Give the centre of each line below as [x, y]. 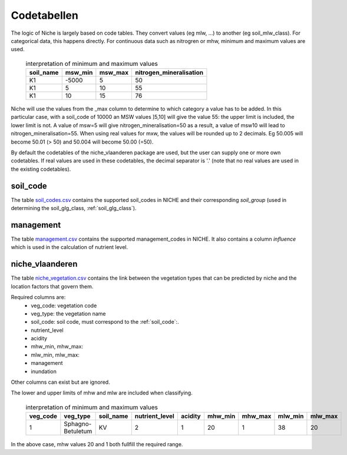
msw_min [79, 72]
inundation [44, 371]
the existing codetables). [41, 169]
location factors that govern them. [52, 286]
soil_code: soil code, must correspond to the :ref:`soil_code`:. [105, 322]
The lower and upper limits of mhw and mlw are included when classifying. [102, 393]
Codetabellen [45, 15]
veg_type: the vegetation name [68, 313]
